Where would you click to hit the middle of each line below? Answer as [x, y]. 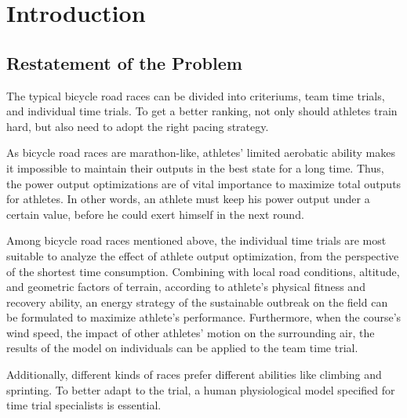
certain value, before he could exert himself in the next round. [155, 214]
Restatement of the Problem [124, 62]
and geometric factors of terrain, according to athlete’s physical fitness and [186, 287]
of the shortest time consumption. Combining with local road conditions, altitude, [203, 271]
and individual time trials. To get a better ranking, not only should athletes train [202, 111]
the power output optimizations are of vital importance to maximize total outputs [204, 183]
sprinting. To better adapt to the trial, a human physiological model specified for [201, 389]
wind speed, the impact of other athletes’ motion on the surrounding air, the [191, 332]
